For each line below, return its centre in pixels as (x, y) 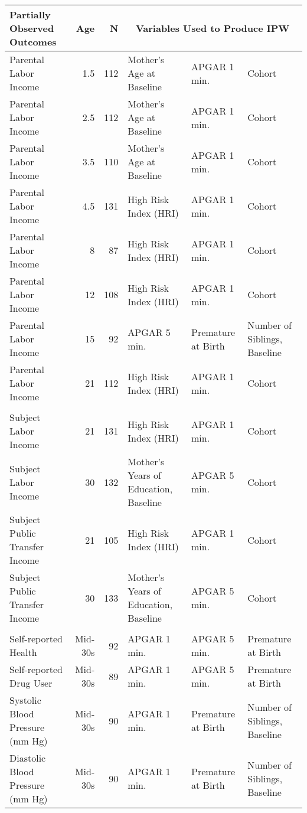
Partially (30, 14)
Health (23, 652)
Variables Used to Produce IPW (213, 28)
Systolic (25, 700)
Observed (32, 28)
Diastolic (28, 758)
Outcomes (33, 42)
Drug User (31, 683)
